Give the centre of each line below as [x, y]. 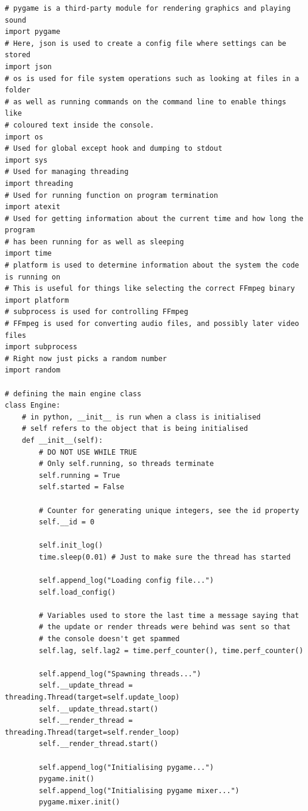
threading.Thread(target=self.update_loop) [92, 697]
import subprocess [41, 347]
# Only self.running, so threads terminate [126, 464]
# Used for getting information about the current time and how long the [154, 218]
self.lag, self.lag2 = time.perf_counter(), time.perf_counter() [171, 650]
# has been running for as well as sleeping [94, 242]
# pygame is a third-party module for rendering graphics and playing [148, 8]
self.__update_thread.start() [99, 709]
